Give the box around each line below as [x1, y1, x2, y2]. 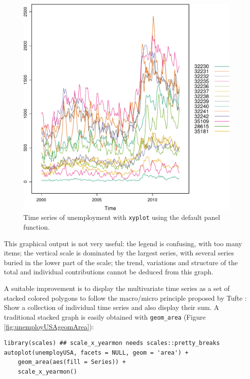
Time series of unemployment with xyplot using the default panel [23, 212, 220, 222]
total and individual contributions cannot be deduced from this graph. [4, 267, 214, 277]
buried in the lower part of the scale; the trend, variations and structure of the [4, 257, 238, 267]
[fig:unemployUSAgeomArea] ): [4, 321, 94, 331]
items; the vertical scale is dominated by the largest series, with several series [4, 248, 234, 258]
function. [23, 222, 50, 232]
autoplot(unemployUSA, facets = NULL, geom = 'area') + [4, 349, 189, 356]
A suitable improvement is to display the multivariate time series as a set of [4, 283, 230, 293]
